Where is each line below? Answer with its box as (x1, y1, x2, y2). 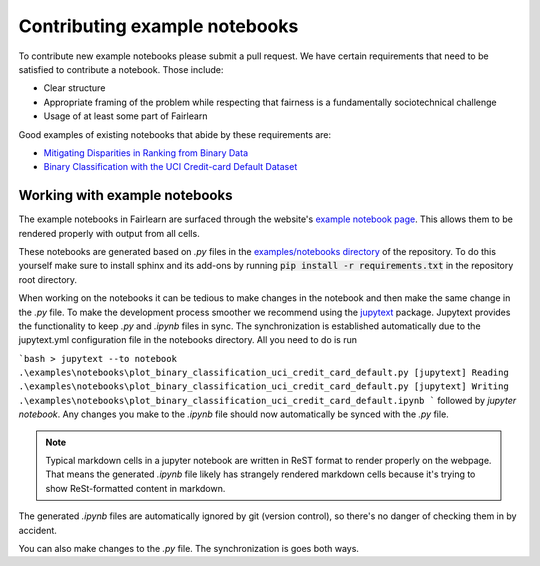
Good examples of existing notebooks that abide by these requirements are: (18, 128, 332, 140)
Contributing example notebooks (18, 15, 299, 37)
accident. (18, 524, 57, 536)
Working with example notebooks (18, 187, 233, 204)
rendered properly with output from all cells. (18, 227, 200, 239)
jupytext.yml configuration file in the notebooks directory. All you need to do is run (18, 334, 358, 346)
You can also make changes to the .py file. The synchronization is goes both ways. (18, 543, 360, 554)
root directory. (18, 273, 78, 285)
